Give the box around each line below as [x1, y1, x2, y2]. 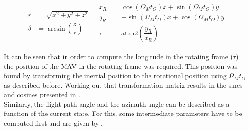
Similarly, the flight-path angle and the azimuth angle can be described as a [4, 98, 230, 109]
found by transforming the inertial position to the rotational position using [4, 70, 227, 81]
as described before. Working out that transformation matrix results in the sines [4, 80, 243, 90]
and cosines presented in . [4, 89, 80, 99]
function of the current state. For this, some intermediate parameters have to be [4, 108, 242, 118]
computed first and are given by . [4, 118, 103, 128]
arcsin [47, 25, 65, 32]
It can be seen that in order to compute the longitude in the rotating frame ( [4, 51, 233, 61]
